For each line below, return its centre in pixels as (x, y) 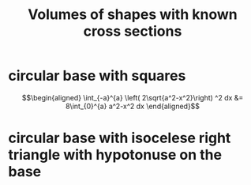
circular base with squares (97, 76)
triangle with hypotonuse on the (115, 155)
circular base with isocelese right (120, 138)
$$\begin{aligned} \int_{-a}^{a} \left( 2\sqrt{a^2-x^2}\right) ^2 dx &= (133, 97)
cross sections (133, 31)
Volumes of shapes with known (133, 15)
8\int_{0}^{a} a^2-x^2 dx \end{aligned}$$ (133, 106)
